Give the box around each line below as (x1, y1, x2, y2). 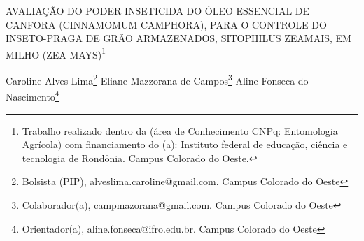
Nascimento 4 (6, 87, 59, 103)
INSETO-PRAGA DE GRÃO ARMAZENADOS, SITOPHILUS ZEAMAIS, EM (6, 31, 351, 45)
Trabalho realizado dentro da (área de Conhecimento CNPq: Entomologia (22, 123, 338, 138)
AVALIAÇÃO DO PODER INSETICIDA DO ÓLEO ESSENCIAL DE (6, 3, 310, 17)
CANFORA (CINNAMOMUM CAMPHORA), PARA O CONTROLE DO (6, 17, 327, 31)
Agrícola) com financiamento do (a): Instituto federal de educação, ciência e (22, 137, 348, 152)
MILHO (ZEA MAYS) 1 (6, 45, 106, 61)
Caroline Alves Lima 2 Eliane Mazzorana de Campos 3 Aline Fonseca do (6, 71, 309, 87)
